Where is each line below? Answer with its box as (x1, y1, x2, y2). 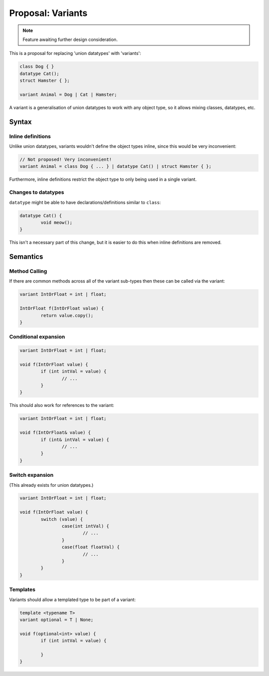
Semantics (9, 253, 43, 261)
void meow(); (40, 220, 73, 225)
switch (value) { (40, 516, 83, 522)
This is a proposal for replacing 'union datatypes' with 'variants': (9, 50, 141, 56)
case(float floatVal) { (61, 544, 120, 550)
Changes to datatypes (9, 189, 64, 196)
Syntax (9, 117, 32, 126)
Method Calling (9, 268, 47, 275)
